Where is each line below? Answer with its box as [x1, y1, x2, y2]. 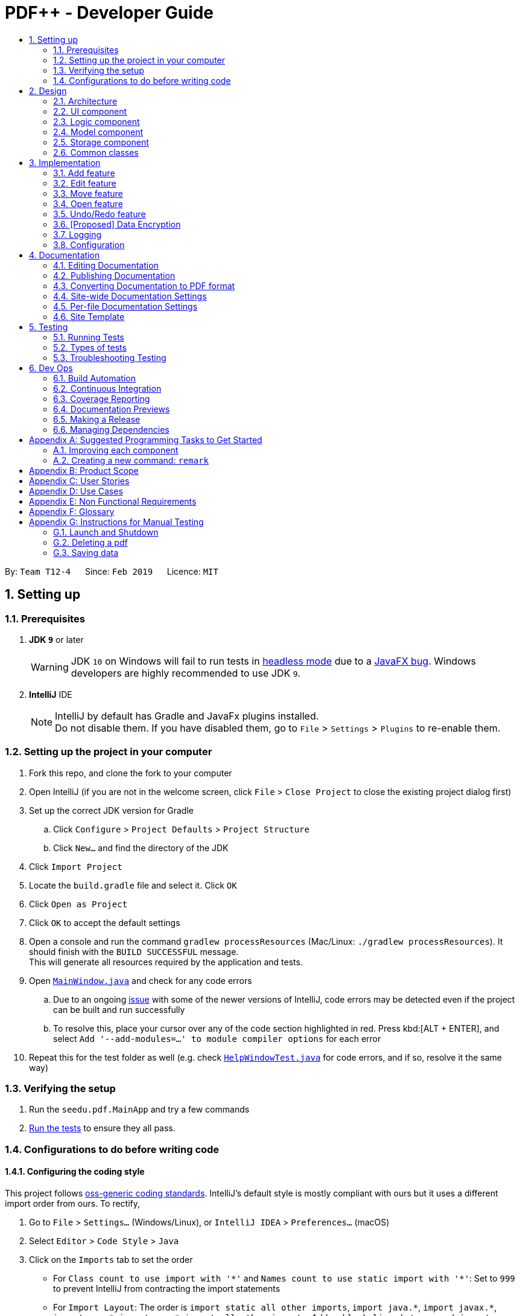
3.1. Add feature [53, 167, 115, 178]
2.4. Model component [53, 126, 144, 137]
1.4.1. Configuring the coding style [5, 1166, 145, 1177]
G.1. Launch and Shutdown [53, 526, 159, 537]
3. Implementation [29, 157, 101, 168]
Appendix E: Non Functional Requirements [29, 496, 197, 506]
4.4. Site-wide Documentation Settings [53, 290, 207, 301]
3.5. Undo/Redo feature [53, 208, 146, 219]
